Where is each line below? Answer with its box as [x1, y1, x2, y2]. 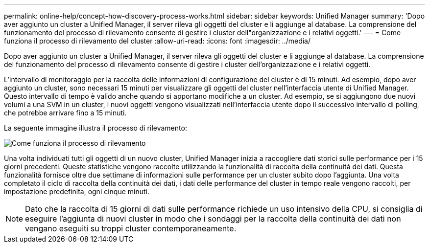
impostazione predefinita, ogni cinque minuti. [4, 187, 150, 196]
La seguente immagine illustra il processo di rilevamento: [4, 124, 187, 132]
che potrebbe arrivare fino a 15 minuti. [4, 109, 127, 117]
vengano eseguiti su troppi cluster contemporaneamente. [25, 224, 237, 233]
